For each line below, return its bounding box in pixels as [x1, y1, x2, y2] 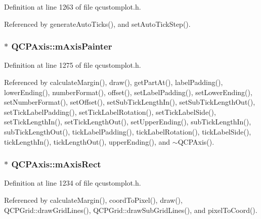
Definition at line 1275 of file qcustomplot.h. [4, 60, 141, 70]
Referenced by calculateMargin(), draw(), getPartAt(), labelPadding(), [4, 77, 223, 87]
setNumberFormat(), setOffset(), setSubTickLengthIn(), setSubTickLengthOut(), [4, 97, 255, 107]
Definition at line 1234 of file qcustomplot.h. [4, 178, 141, 188]
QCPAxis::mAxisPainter [11, 40, 112, 53]
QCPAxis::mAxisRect [11, 158, 101, 170]
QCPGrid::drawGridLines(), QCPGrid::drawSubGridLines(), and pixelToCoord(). [4, 204, 257, 215]
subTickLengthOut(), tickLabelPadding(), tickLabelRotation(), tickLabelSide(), [4, 126, 251, 137]
